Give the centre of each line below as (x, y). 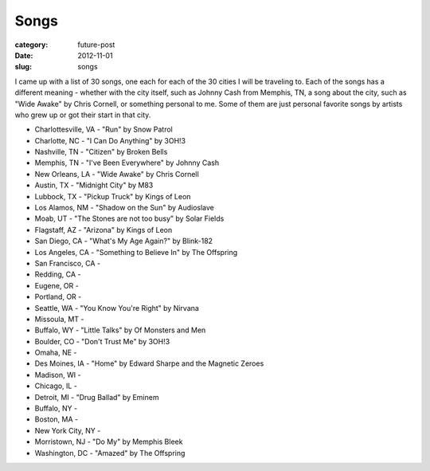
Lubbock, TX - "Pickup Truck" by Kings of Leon (113, 196)
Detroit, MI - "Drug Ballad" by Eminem (97, 397)
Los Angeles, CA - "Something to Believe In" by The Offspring (136, 252)
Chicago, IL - (56, 386)
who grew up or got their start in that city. (83, 115)
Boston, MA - (57, 419)
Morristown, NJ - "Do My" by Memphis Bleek (109, 442)
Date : (24, 55)
